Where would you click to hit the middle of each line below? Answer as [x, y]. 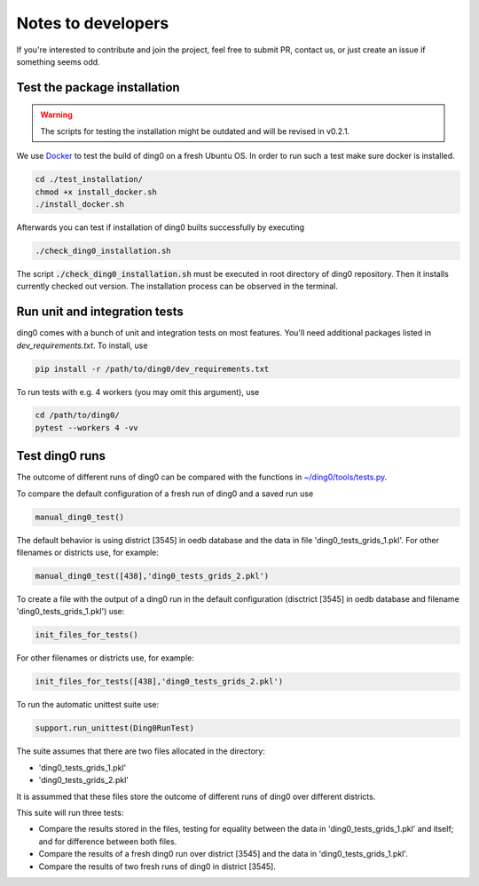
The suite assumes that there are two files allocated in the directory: [141, 751]
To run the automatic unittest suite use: [88, 705]
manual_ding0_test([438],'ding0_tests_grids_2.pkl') [152, 576]
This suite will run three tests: [70, 812]
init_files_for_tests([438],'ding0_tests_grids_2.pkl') [159, 682]
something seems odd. [59, 61]
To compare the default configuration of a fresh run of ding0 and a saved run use [165, 494]
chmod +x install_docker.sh [96, 192]
